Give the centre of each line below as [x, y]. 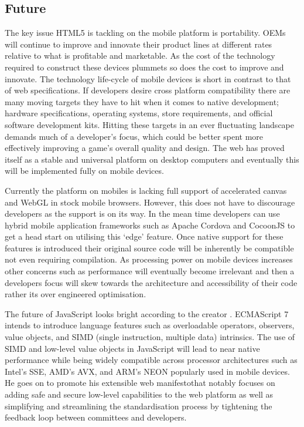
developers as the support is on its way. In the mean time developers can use [142, 213]
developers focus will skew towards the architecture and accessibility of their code [151, 282]
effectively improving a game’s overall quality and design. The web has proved [145, 148]
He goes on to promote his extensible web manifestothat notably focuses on [140, 383]
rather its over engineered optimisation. [76, 294]
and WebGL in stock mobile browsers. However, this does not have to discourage [150, 202]
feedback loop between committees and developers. [96, 417]
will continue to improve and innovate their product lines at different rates [139, 44]
